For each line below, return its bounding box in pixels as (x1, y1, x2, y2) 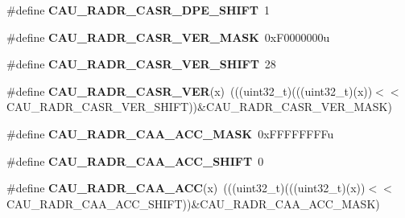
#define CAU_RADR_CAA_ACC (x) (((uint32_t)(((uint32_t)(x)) (6, 179, 366, 196)
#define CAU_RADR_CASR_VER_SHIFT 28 (6, 56, 276, 72)
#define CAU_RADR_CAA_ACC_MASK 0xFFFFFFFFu (6, 125, 334, 142)
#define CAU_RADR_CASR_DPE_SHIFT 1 (6, 2, 270, 18)
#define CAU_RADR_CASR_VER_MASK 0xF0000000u (6, 28, 330, 45)
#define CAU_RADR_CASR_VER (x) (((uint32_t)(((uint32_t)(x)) (6, 82, 373, 99)
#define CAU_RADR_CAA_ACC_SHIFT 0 (6, 152, 264, 169)
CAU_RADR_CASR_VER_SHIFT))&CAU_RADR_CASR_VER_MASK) (6, 98, 392, 115)
